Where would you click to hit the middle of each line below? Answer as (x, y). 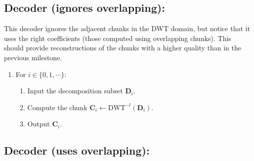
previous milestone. (33, 57)
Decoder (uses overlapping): (77, 150)
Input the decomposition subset (75, 91)
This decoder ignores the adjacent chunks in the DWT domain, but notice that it (127, 28)
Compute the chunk (57, 107)
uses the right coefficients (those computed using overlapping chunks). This (118, 38)
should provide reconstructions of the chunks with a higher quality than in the (123, 48)
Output (39, 124)
